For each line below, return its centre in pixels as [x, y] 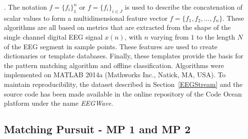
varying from [170, 36]
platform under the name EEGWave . [59, 103]
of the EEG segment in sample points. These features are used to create [111, 46]
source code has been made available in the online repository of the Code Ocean [123, 93]
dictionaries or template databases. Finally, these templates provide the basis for [124, 56]
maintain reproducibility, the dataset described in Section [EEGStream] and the [123, 84]
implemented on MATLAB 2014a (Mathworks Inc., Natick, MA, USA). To [115, 75]
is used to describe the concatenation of [184, 7]
